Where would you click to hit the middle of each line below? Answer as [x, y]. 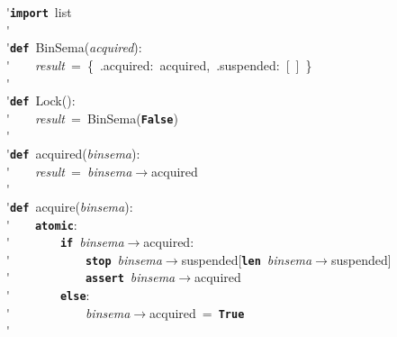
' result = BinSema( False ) [92, 118]
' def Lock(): [41, 100]
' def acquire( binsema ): [70, 206]
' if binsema [65, 242]
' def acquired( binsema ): [73, 153]
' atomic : [42, 224]
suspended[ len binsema [247, 259]
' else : [48, 295]
